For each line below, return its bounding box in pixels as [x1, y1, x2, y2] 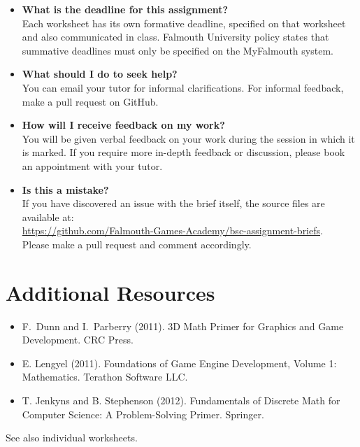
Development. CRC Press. [22, 332, 134, 347]
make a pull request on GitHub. [22, 94, 159, 108]
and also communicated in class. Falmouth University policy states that [22, 29, 329, 44]
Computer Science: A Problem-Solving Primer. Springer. [22, 406, 264, 421]
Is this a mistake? [22, 182, 109, 197]
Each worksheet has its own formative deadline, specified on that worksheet [22, 15, 346, 30]
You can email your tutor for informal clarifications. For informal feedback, [22, 80, 344, 94]
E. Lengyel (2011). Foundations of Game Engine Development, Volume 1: [22, 355, 337, 370]
